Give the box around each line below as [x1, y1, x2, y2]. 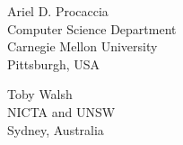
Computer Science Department [7, 19, 177, 38]
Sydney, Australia [7, 120, 104, 139]
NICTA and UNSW [7, 102, 116, 121]
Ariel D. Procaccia [7, 2, 109, 20]
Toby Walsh [7, 85, 73, 104]
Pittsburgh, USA [7, 54, 100, 73]
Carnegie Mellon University [7, 37, 158, 56]
